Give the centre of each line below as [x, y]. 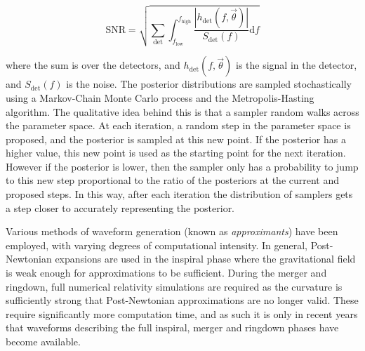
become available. [43, 341]
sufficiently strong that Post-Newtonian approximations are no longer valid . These [182, 300]
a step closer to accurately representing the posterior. [120, 207]
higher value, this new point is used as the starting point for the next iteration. [176, 153]
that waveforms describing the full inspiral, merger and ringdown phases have [172, 327]
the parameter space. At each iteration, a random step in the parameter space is [178, 125]
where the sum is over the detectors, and [93, 65]
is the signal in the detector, [296, 65]
